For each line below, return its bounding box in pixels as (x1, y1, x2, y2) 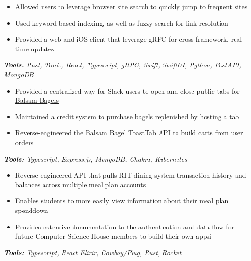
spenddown (15, 205, 48, 215)
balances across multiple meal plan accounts (15, 179, 146, 189)
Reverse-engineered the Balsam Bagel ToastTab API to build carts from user (15, 128, 243, 138)
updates (30, 43, 54, 53)
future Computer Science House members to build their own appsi (15, 231, 212, 241)
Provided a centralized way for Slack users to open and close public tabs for (15, 85, 240, 96)
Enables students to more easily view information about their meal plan (15, 196, 229, 206)
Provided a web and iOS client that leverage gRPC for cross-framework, (15, 34, 229, 44)
